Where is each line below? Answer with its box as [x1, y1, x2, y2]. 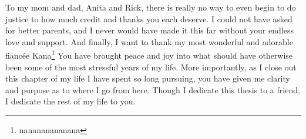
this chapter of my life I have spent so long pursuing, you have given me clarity [5, 72, 290, 84]
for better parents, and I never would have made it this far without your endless [5, 24, 294, 36]
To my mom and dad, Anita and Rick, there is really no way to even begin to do [5, 1, 296, 13]
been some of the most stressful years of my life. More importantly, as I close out [5, 60, 297, 73]
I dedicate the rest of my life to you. [5, 95, 136, 107]
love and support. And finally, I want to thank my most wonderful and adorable [5, 35, 293, 48]
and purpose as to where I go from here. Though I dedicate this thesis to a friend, [5, 83, 300, 96]
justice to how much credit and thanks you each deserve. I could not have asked [5, 12, 292, 25]
